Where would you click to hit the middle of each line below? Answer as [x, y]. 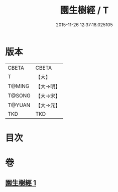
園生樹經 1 [21, 183]
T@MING [19, 86]
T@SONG [19, 95]
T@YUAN [19, 105]
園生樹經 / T [84, 10]
